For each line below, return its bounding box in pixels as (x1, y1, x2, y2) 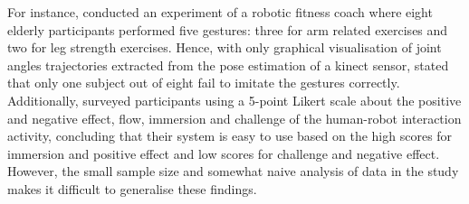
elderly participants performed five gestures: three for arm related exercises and (7, 20, 448, 39)
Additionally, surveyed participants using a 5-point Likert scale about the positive (7, 90, 462, 109)
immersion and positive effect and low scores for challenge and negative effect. (7, 144, 440, 162)
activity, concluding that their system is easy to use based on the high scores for (7, 126, 453, 145)
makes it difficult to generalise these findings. (7, 179, 257, 198)
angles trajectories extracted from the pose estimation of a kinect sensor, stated (7, 55, 449, 74)
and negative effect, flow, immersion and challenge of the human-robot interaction (7, 108, 462, 127)
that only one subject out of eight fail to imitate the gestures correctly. (7, 73, 400, 92)
